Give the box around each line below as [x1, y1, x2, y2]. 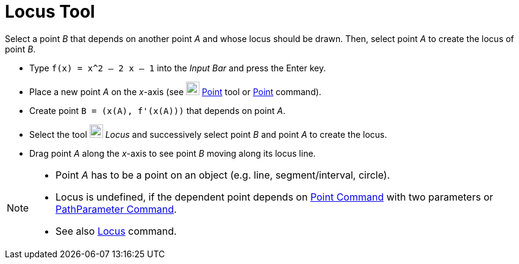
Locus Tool [5, 1, 95, 22]
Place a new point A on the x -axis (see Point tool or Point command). [29, 86, 321, 97]
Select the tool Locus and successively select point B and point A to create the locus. [29, 129, 387, 140]
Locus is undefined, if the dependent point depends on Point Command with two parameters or [55, 190, 493, 203]
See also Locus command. [55, 224, 177, 237]
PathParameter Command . [55, 202, 177, 215]
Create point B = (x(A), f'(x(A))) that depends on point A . [29, 105, 285, 116]
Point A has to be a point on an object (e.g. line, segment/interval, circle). [55, 168, 390, 181]
